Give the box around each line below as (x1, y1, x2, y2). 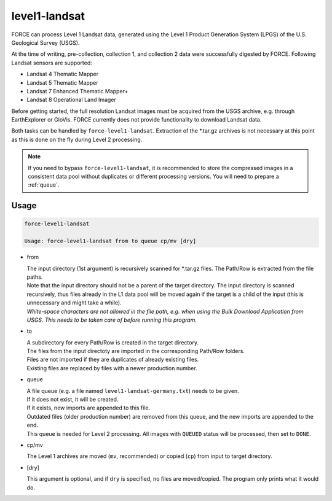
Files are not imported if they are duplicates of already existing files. (26, 356, 199, 363)
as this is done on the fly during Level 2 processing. (11, 136, 143, 143)
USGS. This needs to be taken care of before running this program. (26, 316, 197, 324)
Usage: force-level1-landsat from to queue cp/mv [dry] (24, 238, 197, 245)
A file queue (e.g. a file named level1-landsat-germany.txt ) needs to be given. (26, 387, 239, 394)
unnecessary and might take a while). (26, 299, 122, 306)
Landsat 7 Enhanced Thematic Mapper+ (26, 87, 128, 95)
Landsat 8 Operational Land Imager (26, 96, 116, 104)
